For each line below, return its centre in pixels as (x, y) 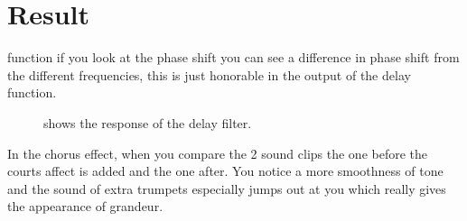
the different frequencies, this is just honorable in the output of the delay (209, 74)
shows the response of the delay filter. (148, 122)
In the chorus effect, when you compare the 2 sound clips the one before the (218, 153)
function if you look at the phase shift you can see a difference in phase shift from (233, 57)
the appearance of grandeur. (85, 206)
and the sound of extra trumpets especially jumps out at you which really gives (227, 188)
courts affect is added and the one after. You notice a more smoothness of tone (225, 171)
